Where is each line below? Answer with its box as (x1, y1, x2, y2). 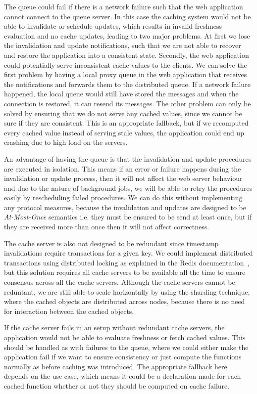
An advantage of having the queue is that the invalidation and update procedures (4, 153, 252, 164)
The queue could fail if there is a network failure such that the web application (4, 1, 243, 11)
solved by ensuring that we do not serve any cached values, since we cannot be (4, 108, 242, 118)
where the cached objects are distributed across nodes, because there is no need (4, 296, 245, 306)
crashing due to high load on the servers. (4, 137, 128, 147)
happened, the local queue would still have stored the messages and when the (4, 88, 239, 99)
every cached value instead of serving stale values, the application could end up (4, 127, 244, 137)
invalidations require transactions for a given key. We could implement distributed (4, 248, 253, 258)
